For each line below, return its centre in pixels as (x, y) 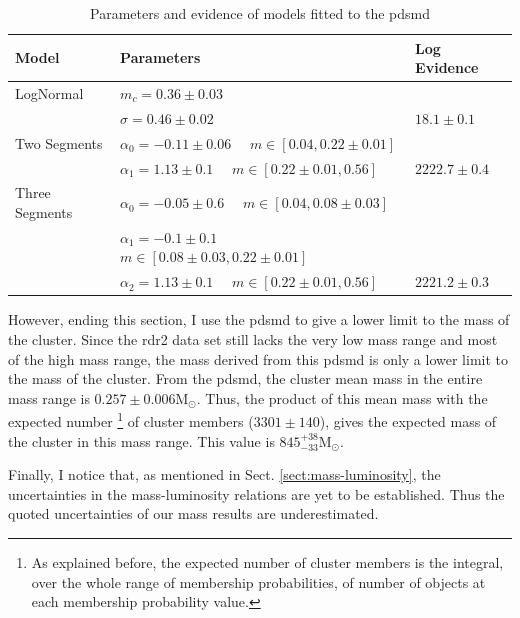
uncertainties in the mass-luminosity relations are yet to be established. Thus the (256, 493)
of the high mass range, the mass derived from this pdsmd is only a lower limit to (258, 358)
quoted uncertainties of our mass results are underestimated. (193, 513)
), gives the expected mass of (408, 421)
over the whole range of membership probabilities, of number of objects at (258, 581)
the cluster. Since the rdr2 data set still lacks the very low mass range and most (253, 338)
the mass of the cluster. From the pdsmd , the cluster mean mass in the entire (245, 378)
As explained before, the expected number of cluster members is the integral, (267, 561)
